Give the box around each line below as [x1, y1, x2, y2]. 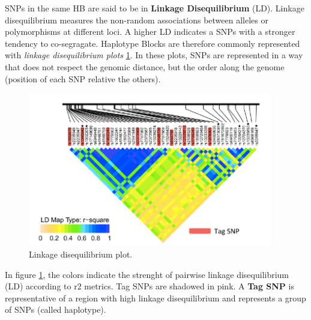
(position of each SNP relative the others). [5, 72, 161, 85]
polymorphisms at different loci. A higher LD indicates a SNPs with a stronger [5, 25, 295, 38]
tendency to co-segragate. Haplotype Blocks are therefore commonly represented [5, 37, 300, 49]
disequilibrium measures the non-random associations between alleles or [5, 13, 268, 26]
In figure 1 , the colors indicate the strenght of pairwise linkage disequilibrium [5, 268, 289, 280]
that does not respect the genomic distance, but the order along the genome [5, 60, 285, 73]
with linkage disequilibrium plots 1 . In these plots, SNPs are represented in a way [5, 49, 303, 61]
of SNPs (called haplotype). [5, 303, 106, 316]
